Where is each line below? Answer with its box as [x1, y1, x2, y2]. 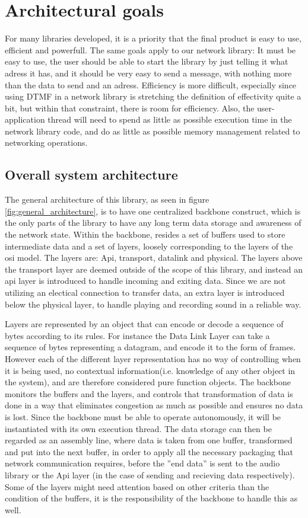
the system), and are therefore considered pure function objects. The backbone [5, 376, 291, 388]
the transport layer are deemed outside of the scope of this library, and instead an [5, 263, 303, 275]
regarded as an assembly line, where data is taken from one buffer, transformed [5, 434, 293, 446]
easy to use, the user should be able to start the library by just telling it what [5, 55, 288, 68]
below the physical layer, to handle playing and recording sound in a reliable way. [5, 298, 301, 310]
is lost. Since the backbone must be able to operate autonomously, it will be [5, 410, 281, 423]
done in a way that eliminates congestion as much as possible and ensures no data [5, 399, 303, 411]
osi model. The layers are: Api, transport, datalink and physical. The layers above [5, 251, 303, 264]
